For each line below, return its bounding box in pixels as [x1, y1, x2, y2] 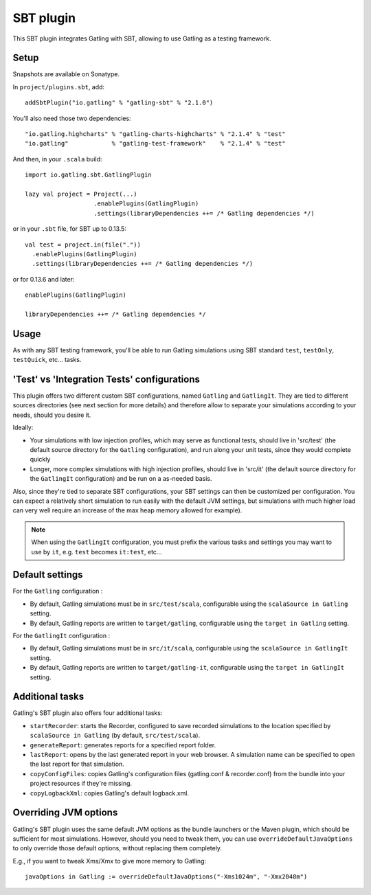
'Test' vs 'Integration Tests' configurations [12, 373, 201, 385]
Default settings [12, 569, 83, 580]
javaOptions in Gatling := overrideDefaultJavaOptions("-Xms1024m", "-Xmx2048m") [25, 873, 308, 881]
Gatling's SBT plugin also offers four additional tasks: [12, 709, 163, 717]
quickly [30, 455, 51, 464]
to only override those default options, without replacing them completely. [12, 844, 223, 852]
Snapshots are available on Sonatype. [12, 70, 120, 78]
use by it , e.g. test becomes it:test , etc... [31, 547, 162, 556]
